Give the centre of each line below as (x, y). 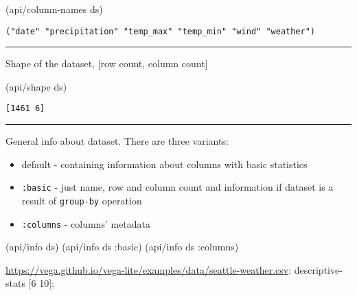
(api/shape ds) (36, 86)
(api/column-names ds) (54, 9)
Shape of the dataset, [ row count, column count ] (107, 63)
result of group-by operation (82, 200)
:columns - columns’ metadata (86, 223)
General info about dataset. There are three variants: (117, 141)
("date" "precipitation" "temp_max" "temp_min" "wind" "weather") (161, 31)
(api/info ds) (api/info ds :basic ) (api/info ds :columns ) (122, 247)
